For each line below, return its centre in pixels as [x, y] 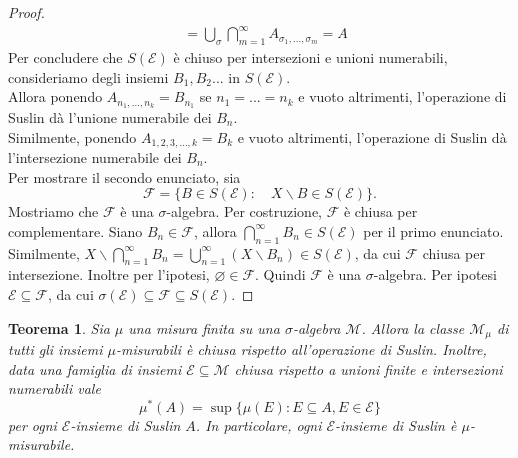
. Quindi [280, 274]
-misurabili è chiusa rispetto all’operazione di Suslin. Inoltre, [301, 349]
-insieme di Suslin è [396, 424]
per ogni [32, 424]
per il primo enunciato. [433, 230]
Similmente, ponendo [72, 136]
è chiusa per [380, 211]
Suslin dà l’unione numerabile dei [110, 116]
